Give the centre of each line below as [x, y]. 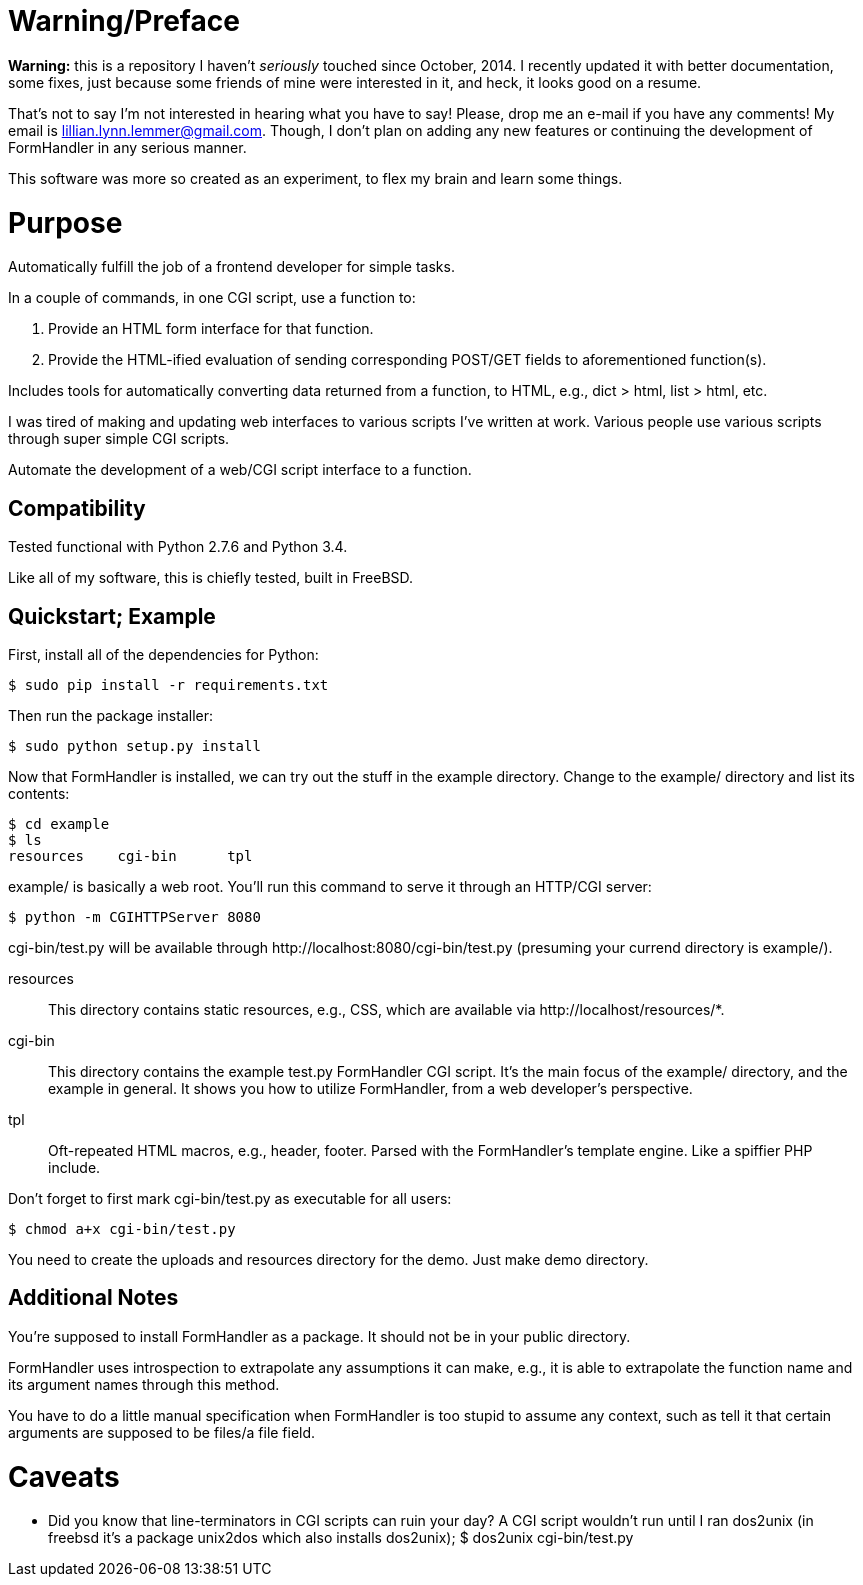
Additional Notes [93, 1298]
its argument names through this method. [144, 1384]
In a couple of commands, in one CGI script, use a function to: [212, 298]
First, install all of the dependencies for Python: [163, 654]
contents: [39, 793]
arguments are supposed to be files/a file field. [162, 1432]
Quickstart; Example [112, 616]
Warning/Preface [124, 21]
